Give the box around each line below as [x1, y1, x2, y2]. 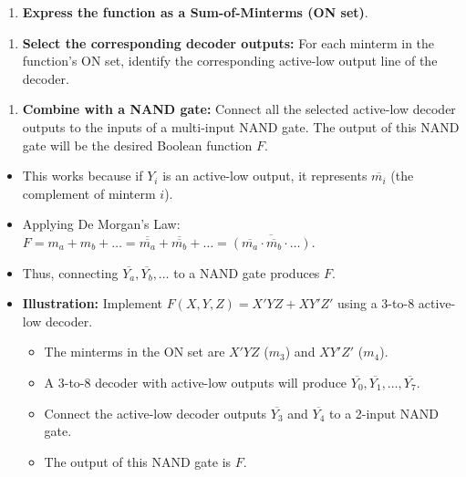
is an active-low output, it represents [162, 166, 368, 185]
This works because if [22, 166, 143, 185]
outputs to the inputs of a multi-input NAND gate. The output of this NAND [22, 117, 460, 136]
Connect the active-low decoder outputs [44, 403, 267, 422]
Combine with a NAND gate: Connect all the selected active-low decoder [22, 99, 456, 119]
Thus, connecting [22, 263, 119, 282]
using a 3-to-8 [337, 294, 415, 313]
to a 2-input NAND [329, 403, 440, 422]
